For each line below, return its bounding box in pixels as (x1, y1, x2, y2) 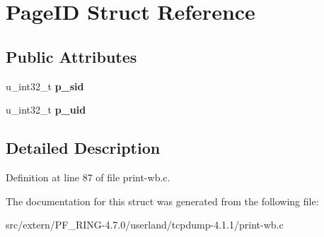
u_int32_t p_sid (6, 78, 84, 93)
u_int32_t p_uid (6, 102, 86, 117)
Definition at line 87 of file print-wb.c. (6, 169, 170, 184)
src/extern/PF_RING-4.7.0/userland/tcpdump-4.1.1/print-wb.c (6, 217, 284, 232)
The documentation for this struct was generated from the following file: (6, 193, 319, 208)
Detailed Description (6, 137, 161, 159)
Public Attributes (6, 45, 137, 67)
